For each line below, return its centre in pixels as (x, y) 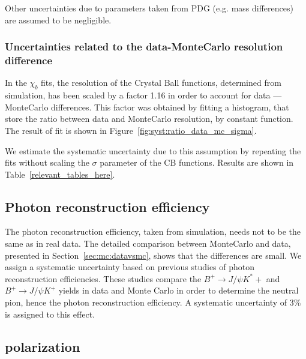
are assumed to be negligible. (58, 20)
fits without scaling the (47, 162)
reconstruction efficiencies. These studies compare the (103, 278)
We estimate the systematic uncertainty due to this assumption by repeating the (153, 150)
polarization (43, 346)
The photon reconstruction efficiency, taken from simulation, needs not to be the (153, 231)
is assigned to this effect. (50, 314)
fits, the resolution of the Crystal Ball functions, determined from (161, 83)
